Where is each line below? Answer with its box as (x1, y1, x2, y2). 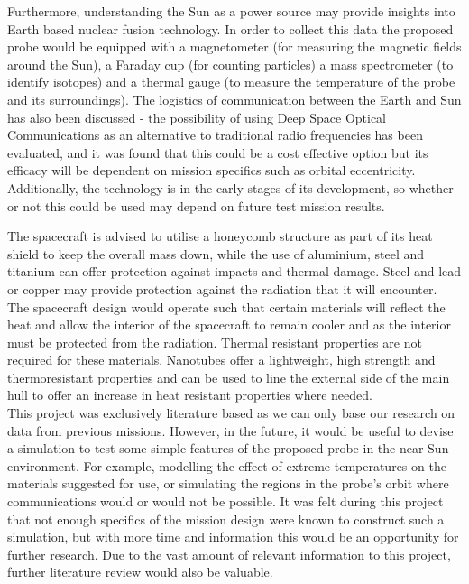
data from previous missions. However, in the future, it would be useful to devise (7, 421, 454, 440)
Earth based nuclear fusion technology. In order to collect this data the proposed (7, 19, 454, 38)
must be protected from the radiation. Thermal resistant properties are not (7, 332, 422, 351)
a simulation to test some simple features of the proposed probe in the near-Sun (7, 439, 449, 458)
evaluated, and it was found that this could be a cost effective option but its (7, 143, 428, 162)
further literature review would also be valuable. (7, 562, 273, 581)
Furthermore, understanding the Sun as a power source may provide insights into (7, 2, 455, 20)
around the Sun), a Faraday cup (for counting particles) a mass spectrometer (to (7, 54, 454, 73)
